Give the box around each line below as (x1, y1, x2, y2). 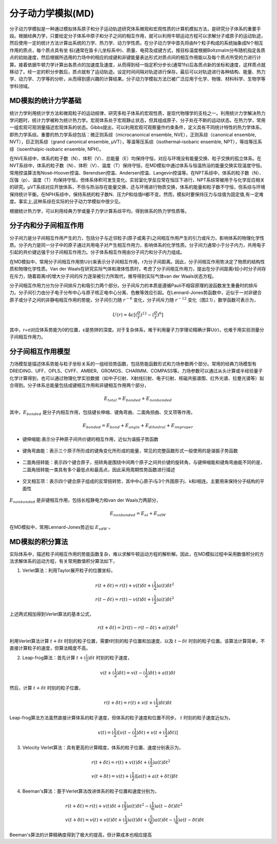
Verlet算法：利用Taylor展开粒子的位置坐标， (22, 567, 115, 573)
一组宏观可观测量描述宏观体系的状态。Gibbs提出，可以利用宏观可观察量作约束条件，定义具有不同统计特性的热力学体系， (9, 124, 265, 130)
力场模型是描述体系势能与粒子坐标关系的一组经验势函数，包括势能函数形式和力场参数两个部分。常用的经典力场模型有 (9, 360, 256, 367)
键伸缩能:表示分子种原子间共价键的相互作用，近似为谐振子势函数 (22, 436, 159, 442)
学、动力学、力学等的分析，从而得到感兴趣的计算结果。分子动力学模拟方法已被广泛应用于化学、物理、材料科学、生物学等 (9, 76, 266, 82)
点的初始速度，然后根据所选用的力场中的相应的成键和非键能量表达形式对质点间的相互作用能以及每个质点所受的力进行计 (9, 54, 261, 61)
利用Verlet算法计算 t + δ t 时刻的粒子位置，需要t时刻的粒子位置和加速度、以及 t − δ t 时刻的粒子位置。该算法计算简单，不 (9, 638, 265, 644)
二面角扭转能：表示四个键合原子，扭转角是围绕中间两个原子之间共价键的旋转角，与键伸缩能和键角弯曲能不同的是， (22, 459, 265, 466)
